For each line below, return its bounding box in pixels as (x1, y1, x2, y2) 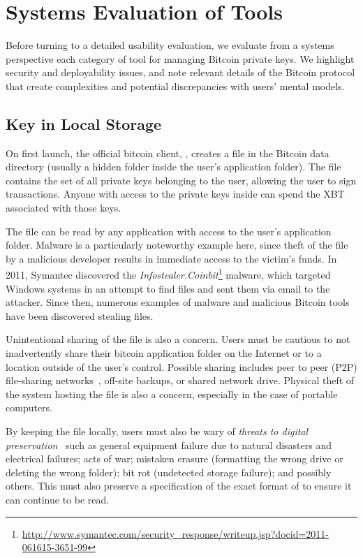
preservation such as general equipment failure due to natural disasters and (6, 437, 332, 452)
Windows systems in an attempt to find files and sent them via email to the (6, 281, 330, 295)
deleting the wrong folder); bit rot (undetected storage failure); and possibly (6, 464, 332, 479)
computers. (6, 400, 53, 415)
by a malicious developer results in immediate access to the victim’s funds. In (6, 251, 337, 265)
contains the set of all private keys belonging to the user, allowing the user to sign (6, 172, 357, 187)
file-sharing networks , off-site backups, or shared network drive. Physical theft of (6, 373, 355, 388)
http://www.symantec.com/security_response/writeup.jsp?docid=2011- (22, 526, 329, 541)
